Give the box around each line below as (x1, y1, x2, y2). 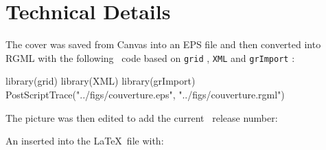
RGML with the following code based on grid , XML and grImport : (5, 50, 295, 65)
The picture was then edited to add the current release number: (5, 110, 278, 125)
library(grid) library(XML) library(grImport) (5, 74, 196, 88)
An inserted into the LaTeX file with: (5, 133, 164, 148)
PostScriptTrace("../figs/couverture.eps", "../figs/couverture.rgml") (5, 87, 285, 101)
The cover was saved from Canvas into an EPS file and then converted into (5, 37, 321, 52)
